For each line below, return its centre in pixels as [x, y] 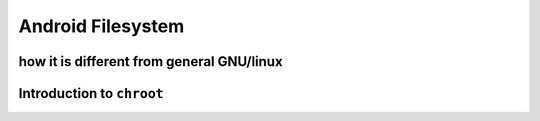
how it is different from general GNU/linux [151, 61]
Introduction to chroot [91, 93]
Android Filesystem [101, 26]
